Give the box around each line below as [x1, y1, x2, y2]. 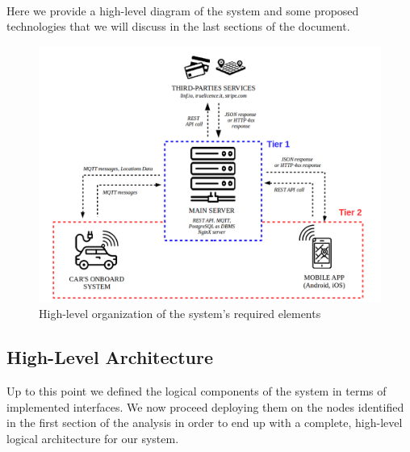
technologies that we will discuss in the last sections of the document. [6, 18, 350, 35]
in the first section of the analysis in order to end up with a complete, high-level [6, 414, 403, 431]
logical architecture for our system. [6, 429, 179, 446]
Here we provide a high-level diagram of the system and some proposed [6, 2, 359, 19]
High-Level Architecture [6, 345, 214, 370]
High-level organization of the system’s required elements [39, 305, 321, 322]
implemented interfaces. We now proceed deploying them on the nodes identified [6, 398, 404, 415]
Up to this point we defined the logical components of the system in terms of [6, 383, 387, 400]
